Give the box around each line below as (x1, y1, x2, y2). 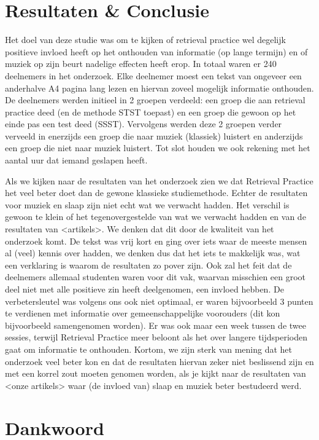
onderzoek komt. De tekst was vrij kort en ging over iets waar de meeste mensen (5, 234, 307, 247)
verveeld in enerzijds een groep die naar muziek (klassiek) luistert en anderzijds (5, 129, 303, 142)
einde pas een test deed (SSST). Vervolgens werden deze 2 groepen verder (5, 117, 282, 130)
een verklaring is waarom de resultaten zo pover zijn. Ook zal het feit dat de (5, 258, 292, 271)
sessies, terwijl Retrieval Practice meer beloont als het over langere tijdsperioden (5, 331, 308, 344)
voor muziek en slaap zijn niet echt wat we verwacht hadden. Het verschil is (5, 198, 290, 211)
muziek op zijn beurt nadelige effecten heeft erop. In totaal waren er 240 (5, 57, 277, 70)
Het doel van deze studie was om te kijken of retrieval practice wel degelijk (5, 33, 286, 46)
